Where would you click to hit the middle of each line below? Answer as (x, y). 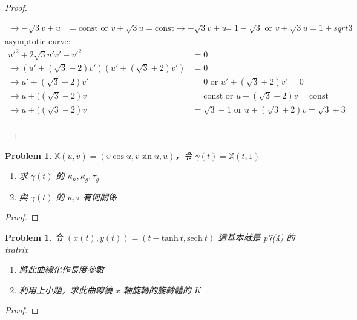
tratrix (17, 249)
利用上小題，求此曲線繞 (66, 289)
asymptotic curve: (38, 41)
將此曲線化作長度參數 (61, 269)
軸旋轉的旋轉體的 (157, 289)
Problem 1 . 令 (34, 237)
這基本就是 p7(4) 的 (257, 237)
